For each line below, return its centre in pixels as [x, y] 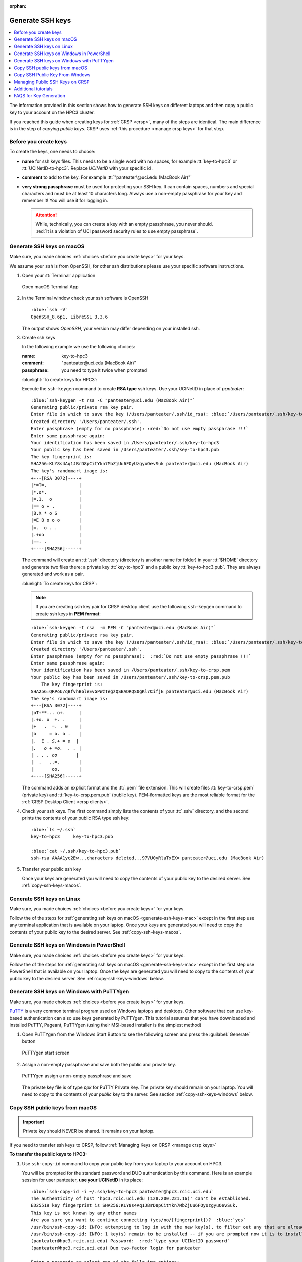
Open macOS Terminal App [50, 286]
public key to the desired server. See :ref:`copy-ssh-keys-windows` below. [87, 978]
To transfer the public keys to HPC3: [48, 1154]
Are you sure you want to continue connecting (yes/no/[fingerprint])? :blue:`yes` [138, 1220]
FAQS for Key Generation [40, 96]
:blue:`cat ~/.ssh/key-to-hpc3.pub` [76, 851]
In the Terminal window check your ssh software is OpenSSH [85, 298]
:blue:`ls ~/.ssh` [54, 830]
